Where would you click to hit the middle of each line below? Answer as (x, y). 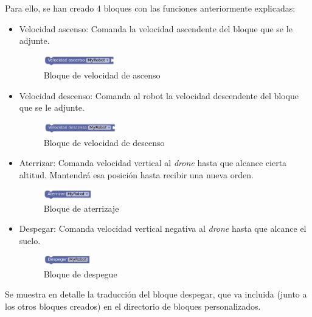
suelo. (30, 240)
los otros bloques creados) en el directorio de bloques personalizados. (133, 306)
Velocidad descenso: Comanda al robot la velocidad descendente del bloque (159, 95)
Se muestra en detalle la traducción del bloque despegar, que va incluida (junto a (156, 294)
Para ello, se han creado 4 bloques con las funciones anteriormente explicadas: (150, 8)
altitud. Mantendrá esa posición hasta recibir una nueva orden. (136, 174)
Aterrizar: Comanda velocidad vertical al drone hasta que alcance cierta (153, 163)
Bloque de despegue (80, 273)
